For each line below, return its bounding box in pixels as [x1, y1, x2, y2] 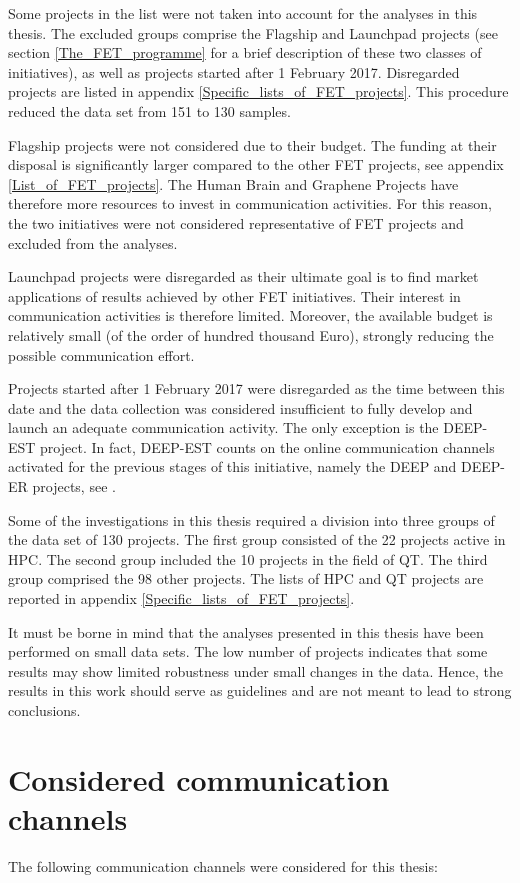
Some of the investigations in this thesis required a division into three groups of [8, 509, 495, 530]
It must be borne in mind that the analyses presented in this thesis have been [8, 621, 484, 642]
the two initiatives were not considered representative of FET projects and [8, 212, 464, 233]
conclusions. [8, 700, 81, 720]
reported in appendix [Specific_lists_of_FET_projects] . [8, 588, 355, 609]
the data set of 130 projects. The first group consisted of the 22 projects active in [8, 529, 506, 550]
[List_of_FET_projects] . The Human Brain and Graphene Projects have [8, 173, 459, 194]
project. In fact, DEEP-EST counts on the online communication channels [40, 436, 495, 457]
